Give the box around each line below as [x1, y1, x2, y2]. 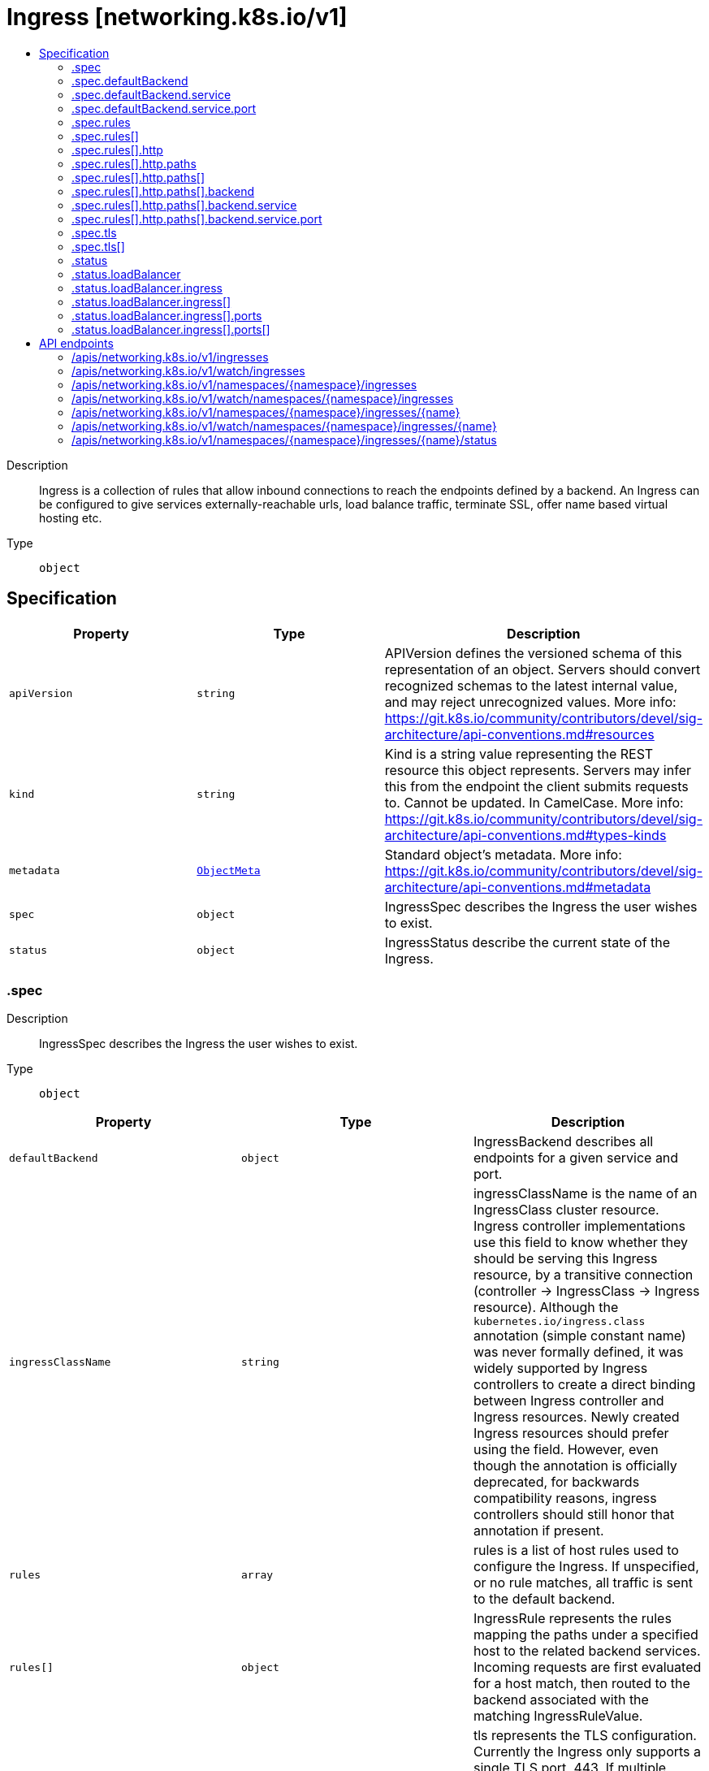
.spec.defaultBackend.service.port [71, 101, 257, 115]
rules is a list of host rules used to [473, 1542, 679, 1559]
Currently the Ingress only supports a [473, 1743, 702, 1760]
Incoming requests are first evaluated [473, 1659, 702, 1676]
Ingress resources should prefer [473, 1425, 669, 1442]
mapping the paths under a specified [473, 1626, 698, 1643]
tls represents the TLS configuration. [473, 1727, 697, 1744]
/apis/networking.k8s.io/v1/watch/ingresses [71, 363, 305, 378]
